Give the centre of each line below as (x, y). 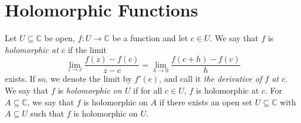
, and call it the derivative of (211, 79)
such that (47, 113)
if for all (148, 90)
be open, (60, 38)
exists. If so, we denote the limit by (68, 79)
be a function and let (150, 38)
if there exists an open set (206, 102)
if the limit (87, 49)
